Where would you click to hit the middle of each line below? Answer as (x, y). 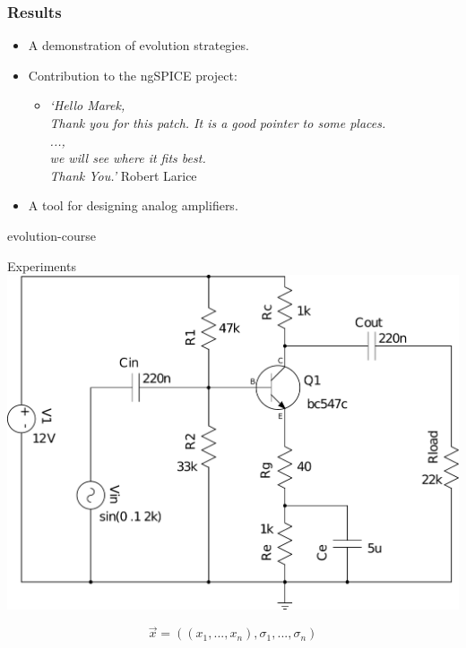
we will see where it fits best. (128, 158)
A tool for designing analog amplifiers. (133, 205)
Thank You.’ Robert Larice (123, 175)
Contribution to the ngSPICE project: (133, 75)
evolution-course (52, 235)
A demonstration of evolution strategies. (138, 45)
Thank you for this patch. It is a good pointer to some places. (218, 123)
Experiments (42, 265)
